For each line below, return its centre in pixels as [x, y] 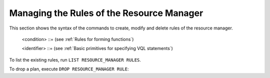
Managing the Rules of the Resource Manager [106, 13]
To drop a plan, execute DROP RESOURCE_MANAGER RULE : [69, 69]
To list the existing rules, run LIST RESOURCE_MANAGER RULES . [75, 59]
